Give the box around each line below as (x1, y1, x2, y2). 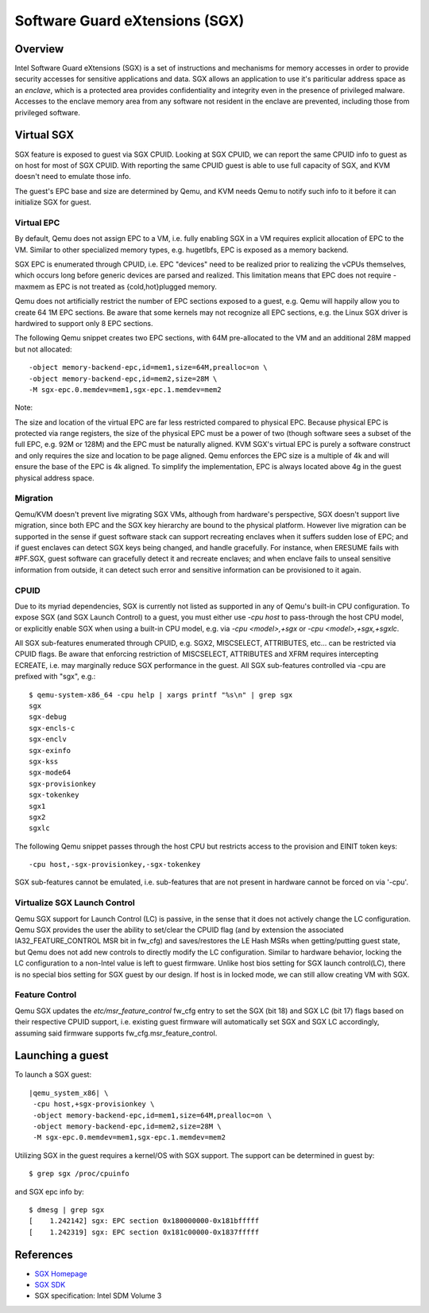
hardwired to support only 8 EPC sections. (14, 318, 153, 328)
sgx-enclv (29, 735, 67, 744)
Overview (14, 42, 64, 56)
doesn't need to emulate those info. (14, 172, 131, 181)
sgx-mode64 (29, 768, 71, 777)
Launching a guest (14, 1049, 109, 1062)
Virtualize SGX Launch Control (14, 897, 135, 908)
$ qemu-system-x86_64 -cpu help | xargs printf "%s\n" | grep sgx (29, 690, 293, 699)
